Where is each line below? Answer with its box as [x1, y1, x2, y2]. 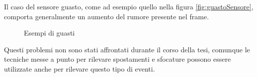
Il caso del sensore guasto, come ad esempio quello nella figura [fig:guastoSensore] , [4, 1, 254, 11]
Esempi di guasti [24, 28, 75, 38]
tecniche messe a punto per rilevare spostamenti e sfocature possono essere [4, 54, 231, 64]
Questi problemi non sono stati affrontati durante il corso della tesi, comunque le [4, 44, 250, 54]
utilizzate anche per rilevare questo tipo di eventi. [4, 63, 155, 74]
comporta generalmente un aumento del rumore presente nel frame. [4, 11, 209, 21]
